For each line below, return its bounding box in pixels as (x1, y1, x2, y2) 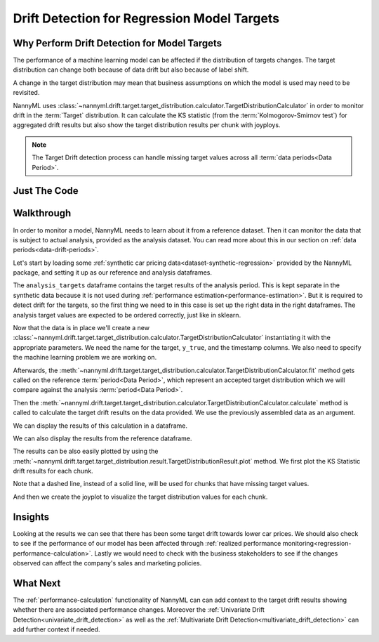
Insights (13, 511, 50, 523)
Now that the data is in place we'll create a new (13, 324, 150, 332)
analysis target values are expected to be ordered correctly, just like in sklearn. (13, 310, 241, 319)
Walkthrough (13, 207, 72, 219)
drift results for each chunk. (13, 467, 94, 476)
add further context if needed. (13, 625, 100, 634)
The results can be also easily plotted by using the (13, 447, 159, 456)
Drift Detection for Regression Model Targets (13, 11, 280, 26)
